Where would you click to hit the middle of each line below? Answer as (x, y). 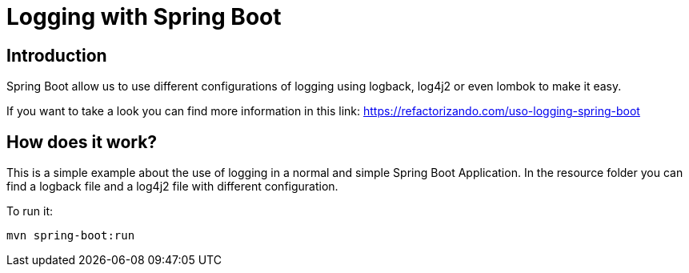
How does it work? (82, 142)
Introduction (57, 55)
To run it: (30, 211)
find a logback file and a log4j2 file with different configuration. (172, 187)
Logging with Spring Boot (144, 17)
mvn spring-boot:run (71, 236)
